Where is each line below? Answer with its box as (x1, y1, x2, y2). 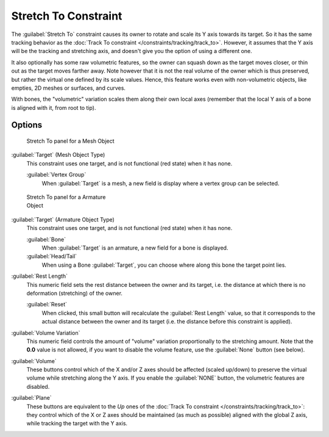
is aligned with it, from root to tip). (11, 104, 96, 111)
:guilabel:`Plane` (11, 394, 52, 402)
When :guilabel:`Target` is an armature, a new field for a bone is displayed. (41, 244, 228, 251)
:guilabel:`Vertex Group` (26, 171, 87, 178)
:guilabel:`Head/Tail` (26, 253, 77, 260)
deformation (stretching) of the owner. (26, 289, 123, 297)
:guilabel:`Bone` (26, 236, 66, 243)
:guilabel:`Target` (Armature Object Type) (11, 215, 115, 223)
